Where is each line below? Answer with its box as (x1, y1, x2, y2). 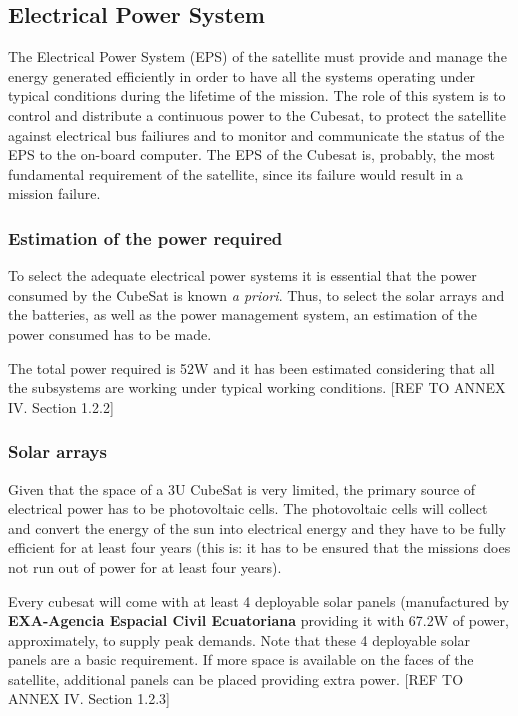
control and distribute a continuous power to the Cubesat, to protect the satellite (8, 104, 506, 125)
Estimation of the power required (8, 225, 283, 250)
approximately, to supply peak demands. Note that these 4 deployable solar (8, 629, 471, 650)
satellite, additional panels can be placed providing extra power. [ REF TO (8, 668, 464, 689)
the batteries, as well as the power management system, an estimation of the (8, 304, 478, 325)
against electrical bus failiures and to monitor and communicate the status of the (8, 124, 505, 145)
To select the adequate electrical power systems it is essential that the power (8, 265, 477, 286)
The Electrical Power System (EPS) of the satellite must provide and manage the (8, 46, 507, 67)
